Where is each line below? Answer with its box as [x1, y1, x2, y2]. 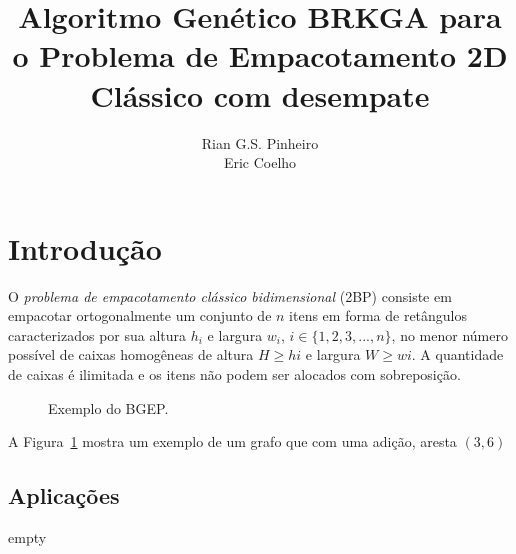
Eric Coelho [223, 152, 297, 173]
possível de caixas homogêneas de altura [8, 344, 254, 365]
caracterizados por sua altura [8, 324, 187, 345]
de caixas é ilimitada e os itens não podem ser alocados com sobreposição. [8, 364, 461, 384]
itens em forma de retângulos [289, 305, 468, 326]
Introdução [8, 227, 162, 268]
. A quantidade [411, 344, 504, 365]
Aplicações [8, 480, 120, 511]
